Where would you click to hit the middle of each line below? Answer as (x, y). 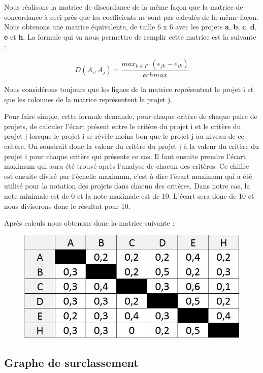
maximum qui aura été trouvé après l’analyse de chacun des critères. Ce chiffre (127, 166)
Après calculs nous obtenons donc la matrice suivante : (89, 223)
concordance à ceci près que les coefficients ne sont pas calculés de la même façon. (131, 17)
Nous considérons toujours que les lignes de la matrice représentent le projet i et (129, 89)
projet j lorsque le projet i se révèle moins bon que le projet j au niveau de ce (124, 136)
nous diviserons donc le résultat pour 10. (67, 206)
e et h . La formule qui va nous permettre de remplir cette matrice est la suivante (130, 36)
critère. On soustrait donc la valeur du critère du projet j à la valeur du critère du (131, 146)
